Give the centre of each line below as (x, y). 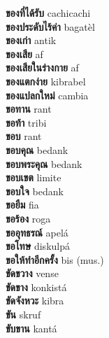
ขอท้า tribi (26, 122)
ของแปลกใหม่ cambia (47, 95)
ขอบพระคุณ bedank (44, 163)
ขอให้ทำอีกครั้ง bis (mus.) (55, 259)
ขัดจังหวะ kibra (35, 301)
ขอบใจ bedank (35, 191)
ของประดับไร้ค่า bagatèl (50, 26)
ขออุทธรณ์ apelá (37, 232)
